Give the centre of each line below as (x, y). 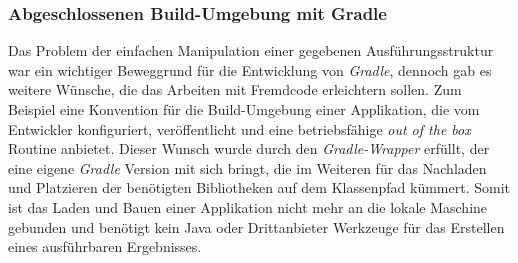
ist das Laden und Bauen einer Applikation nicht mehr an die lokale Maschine (248, 206)
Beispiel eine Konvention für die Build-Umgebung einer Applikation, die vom (244, 109)
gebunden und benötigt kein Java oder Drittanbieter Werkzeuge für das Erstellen (256, 226)
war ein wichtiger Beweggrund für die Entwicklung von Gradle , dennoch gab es (250, 69)
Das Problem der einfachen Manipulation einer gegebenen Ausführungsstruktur (251, 50)
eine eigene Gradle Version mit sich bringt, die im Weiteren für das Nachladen (247, 167)
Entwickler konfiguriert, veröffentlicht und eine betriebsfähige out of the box (239, 128)
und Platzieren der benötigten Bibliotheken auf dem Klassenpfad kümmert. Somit (259, 187)
